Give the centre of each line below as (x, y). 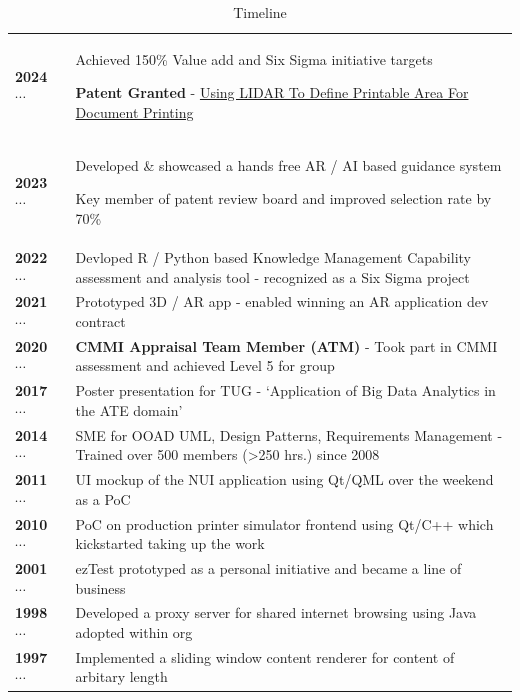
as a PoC (103, 498)
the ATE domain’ (129, 409)
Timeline (260, 12)
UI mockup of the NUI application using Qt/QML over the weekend (284, 479)
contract (100, 320)
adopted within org (134, 632)
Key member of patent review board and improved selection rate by (283, 198)
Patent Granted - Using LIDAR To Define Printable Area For (272, 92)
